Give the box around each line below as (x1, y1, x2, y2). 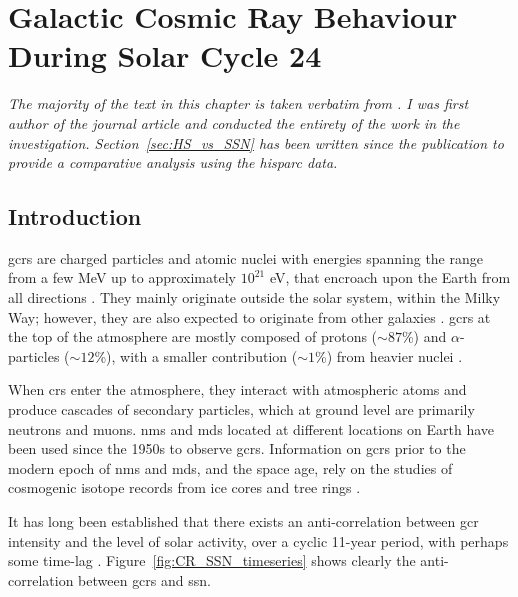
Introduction (8, 201, 142, 232)
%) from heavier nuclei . (315, 345, 463, 366)
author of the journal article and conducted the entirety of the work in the (8, 112, 460, 133)
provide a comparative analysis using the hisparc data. (8, 152, 338, 173)
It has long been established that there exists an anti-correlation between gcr (8, 511, 479, 532)
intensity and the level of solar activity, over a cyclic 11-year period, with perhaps (8, 530, 509, 551)
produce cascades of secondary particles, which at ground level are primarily (8, 399, 475, 420)
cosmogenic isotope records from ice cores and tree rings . (8, 477, 361, 498)
